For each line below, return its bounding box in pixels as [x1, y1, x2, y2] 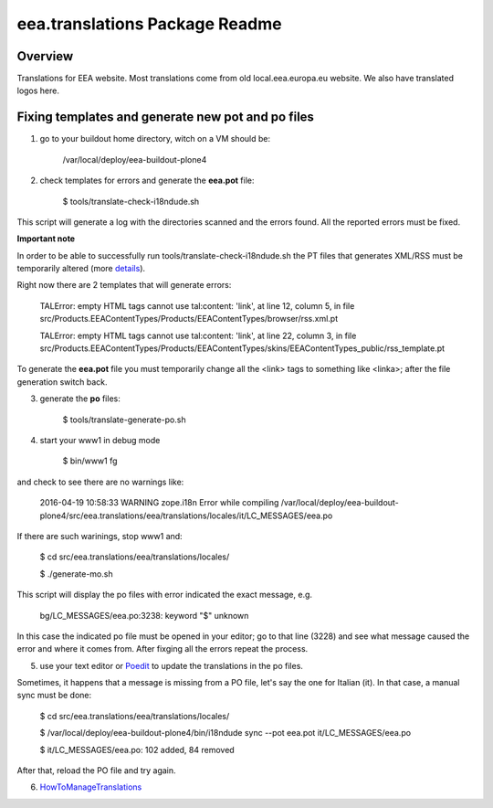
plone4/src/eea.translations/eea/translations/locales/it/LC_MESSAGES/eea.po [39, 510, 333, 521]
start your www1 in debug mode [39, 435, 161, 445]
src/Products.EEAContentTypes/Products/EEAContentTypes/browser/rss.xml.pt [39, 314, 339, 324]
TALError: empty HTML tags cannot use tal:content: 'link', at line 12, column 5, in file [39, 300, 355, 311]
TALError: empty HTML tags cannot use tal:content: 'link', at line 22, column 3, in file [39, 330, 357, 341]
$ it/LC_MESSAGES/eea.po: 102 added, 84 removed [39, 744, 235, 755]
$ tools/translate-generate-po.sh [62, 414, 186, 425]
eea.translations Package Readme [16, 14, 282, 34]
